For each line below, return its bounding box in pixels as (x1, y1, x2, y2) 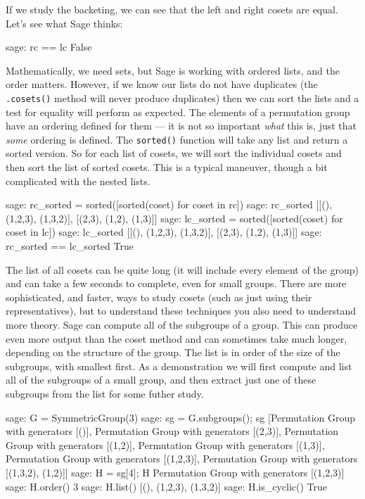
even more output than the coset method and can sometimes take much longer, (6, 331, 347, 346)
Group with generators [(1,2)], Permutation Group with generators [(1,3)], (6, 437, 325, 452)
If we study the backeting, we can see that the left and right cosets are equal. (6, 2, 338, 16)
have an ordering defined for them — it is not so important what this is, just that (6, 118, 357, 133)
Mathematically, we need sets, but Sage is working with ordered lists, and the (6, 63, 340, 77)
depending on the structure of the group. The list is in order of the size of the (6, 345, 340, 360)
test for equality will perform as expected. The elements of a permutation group (6, 104, 350, 119)
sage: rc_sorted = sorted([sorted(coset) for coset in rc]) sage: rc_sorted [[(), (6, 197, 333, 212)
